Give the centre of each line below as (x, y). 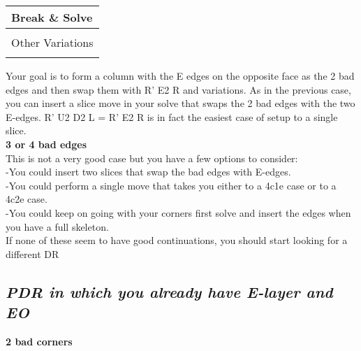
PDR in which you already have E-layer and (169, 291)
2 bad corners (39, 341)
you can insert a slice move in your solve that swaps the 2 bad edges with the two (180, 103)
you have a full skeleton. (57, 226)
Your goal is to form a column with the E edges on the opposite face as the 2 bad (180, 76)
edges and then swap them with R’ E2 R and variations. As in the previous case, (178, 89)
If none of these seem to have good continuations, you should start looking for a (177, 240)
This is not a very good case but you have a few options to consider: (152, 158)
